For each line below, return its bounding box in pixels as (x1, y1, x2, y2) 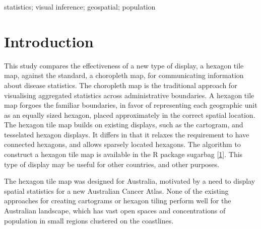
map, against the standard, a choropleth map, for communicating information (4, 70, 244, 81)
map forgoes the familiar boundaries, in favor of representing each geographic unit (4, 100, 257, 110)
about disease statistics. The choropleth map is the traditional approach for (4, 80, 237, 90)
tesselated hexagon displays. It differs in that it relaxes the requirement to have (4, 129, 249, 139)
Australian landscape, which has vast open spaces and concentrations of (4, 205, 226, 216)
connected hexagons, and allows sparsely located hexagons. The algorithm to (4, 139, 241, 149)
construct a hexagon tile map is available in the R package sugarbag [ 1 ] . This (4, 149, 243, 160)
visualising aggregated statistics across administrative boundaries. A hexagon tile (4, 90, 254, 100)
